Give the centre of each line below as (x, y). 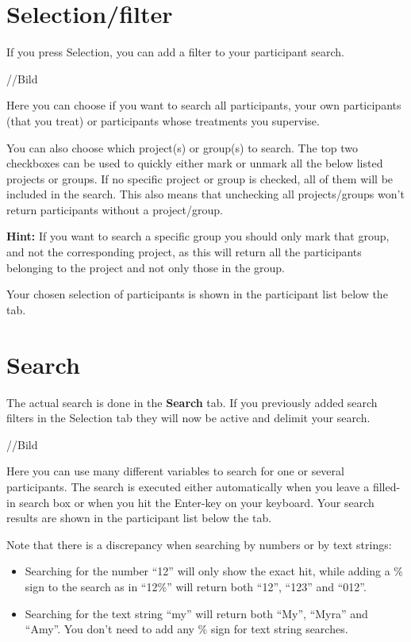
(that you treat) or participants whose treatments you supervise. (163, 120)
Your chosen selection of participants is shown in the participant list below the (197, 294)
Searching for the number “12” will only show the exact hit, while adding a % (214, 571)
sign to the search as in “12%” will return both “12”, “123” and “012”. (196, 586)
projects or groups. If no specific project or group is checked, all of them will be (200, 178)
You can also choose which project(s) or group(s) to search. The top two (182, 147)
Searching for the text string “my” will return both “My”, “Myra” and (196, 613)
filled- (386, 486)
